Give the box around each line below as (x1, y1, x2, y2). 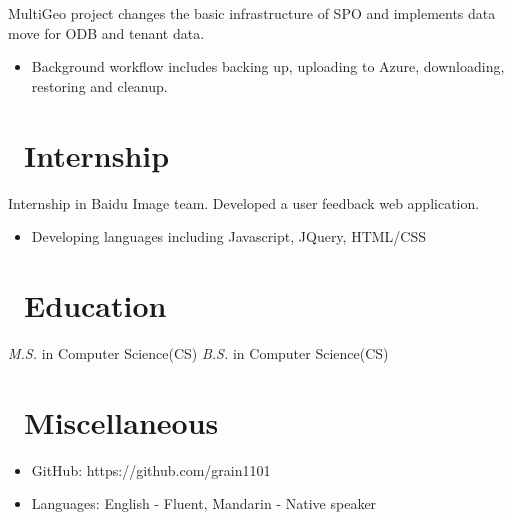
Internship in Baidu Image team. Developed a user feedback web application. (8, 192, 480, 213)
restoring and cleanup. (31, 75, 168, 96)
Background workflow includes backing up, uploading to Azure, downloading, (31, 56, 505, 77)
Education (24, 284, 167, 325)
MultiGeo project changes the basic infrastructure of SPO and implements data (8, 3, 496, 23)
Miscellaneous (24, 401, 219, 442)
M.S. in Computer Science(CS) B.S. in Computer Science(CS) (8, 342, 389, 363)
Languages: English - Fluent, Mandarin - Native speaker (31, 493, 377, 514)
